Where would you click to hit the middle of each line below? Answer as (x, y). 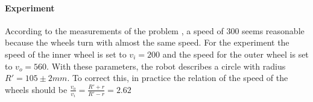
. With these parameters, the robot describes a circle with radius (166, 66)
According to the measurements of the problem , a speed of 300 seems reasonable (155, 30)
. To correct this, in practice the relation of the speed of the (178, 78)
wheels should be (36, 89)
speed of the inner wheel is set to (66, 54)
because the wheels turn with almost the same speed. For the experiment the (147, 42)
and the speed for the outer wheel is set (236, 54)
